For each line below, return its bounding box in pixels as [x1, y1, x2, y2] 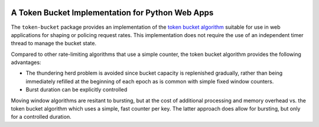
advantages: [11, 59, 41, 66]
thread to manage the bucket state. [11, 40, 97, 47]
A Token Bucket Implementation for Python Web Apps [11, 8, 214, 18]
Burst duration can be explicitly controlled [25, 86, 128, 93]
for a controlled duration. [11, 113, 71, 121]
